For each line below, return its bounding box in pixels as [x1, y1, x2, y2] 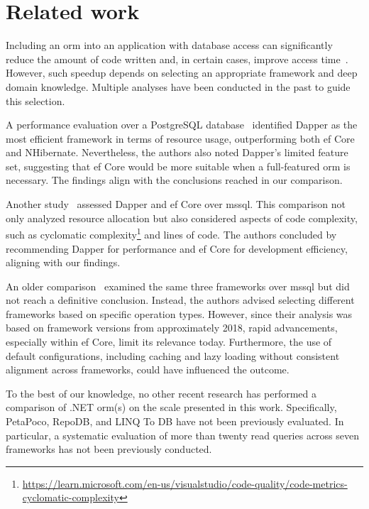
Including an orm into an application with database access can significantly [6, 38, 333, 53]
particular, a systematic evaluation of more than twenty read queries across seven [6, 427, 360, 442]
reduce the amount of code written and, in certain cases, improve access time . [6, 51, 348, 66]
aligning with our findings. [6, 255, 121, 270]
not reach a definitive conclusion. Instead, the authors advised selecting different [6, 292, 355, 307]
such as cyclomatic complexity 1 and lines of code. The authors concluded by [6, 225, 337, 241]
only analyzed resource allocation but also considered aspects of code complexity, [6, 210, 358, 225]
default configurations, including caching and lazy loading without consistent [6, 348, 340, 363]
